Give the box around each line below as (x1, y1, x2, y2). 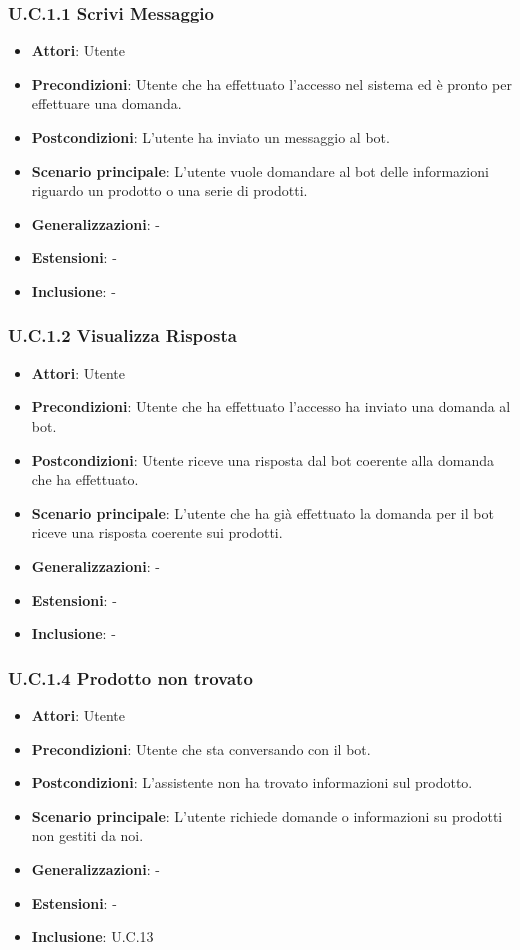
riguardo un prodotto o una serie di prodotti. (31, 180, 308, 201)
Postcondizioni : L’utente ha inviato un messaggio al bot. (31, 127, 390, 147)
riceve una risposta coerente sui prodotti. (31, 522, 283, 543)
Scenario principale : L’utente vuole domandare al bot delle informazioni (31, 160, 489, 181)
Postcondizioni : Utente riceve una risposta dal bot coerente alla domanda (31, 449, 495, 470)
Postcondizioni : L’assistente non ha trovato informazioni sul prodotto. (31, 772, 473, 793)
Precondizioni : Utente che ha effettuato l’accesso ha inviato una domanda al (31, 396, 511, 417)
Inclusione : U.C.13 (31, 926, 154, 947)
